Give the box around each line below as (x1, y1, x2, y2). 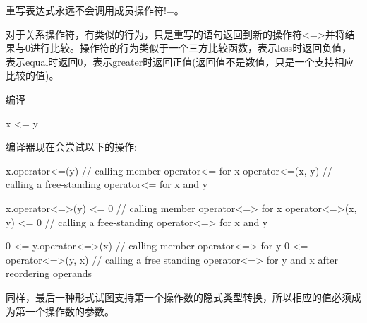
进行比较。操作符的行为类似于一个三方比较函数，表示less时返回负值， (30, 40, 352, 55)
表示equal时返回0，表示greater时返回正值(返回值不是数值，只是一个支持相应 (6, 54, 354, 69)
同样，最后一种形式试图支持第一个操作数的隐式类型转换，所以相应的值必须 (6, 289, 351, 304)
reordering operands (6, 266, 92, 281)
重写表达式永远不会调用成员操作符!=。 (6, 3, 184, 17)
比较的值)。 (6, 68, 59, 83)
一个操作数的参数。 (25, 303, 114, 318)
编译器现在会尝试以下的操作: (6, 139, 137, 154)
